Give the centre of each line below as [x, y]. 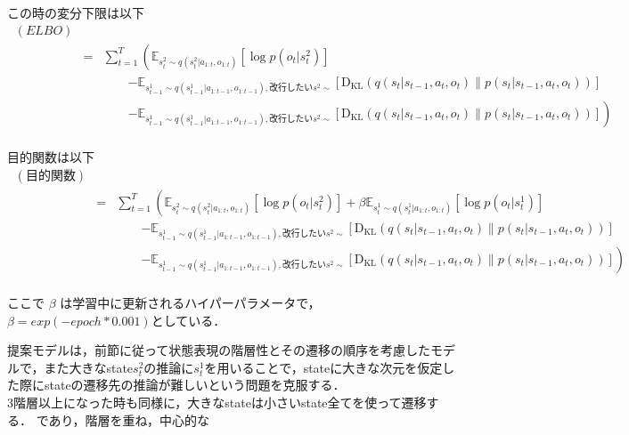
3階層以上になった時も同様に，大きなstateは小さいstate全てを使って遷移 [217, 402]
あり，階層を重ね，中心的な [129, 419]
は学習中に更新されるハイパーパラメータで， [190, 302]
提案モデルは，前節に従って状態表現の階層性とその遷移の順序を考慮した [219, 350]
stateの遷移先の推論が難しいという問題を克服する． [195, 385]
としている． [188, 320]
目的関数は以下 [51, 157]
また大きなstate [89, 367]
